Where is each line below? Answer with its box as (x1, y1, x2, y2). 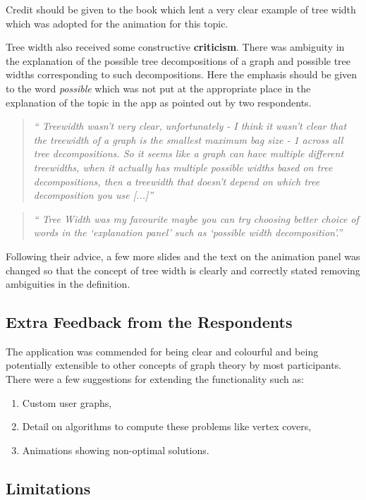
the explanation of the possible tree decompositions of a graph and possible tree (6, 53, 351, 68)
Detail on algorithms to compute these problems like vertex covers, (22, 419, 312, 434)
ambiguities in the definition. (6, 276, 130, 291)
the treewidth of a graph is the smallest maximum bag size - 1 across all (33, 132, 343, 147)
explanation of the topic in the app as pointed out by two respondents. (6, 94, 312, 109)
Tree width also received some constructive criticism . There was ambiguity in (6, 39, 345, 54)
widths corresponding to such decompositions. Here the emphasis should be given (6, 67, 358, 82)
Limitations (6, 477, 91, 499)
